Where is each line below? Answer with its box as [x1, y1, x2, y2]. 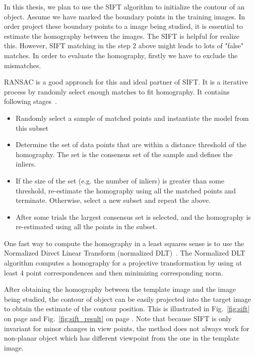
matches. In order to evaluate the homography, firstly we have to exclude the [4, 50, 238, 60]
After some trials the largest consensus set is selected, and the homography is [15, 211, 251, 222]
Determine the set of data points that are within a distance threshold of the [15, 139, 247, 150]
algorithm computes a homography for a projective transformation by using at [4, 258, 242, 268]
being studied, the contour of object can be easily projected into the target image [4, 293, 252, 304]
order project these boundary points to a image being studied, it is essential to [4, 21, 243, 31]
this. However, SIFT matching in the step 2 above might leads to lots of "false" [4, 40, 244, 51]
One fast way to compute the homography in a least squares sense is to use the [4, 238, 245, 248]
